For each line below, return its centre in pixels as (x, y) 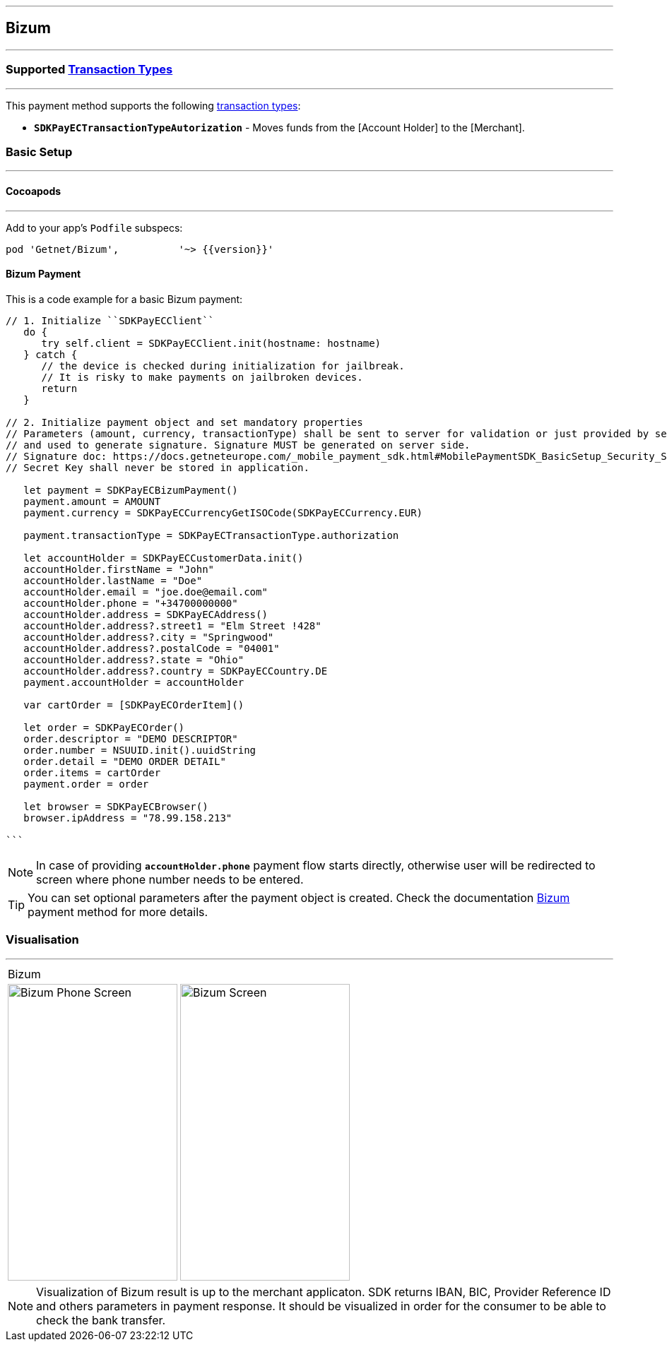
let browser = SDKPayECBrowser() (116, 806)
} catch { (51, 354)
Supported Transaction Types (89, 70)
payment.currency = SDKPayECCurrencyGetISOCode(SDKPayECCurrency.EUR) (223, 512)
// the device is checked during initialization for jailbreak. (223, 366)
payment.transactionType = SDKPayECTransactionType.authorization (211, 535)
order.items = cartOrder (92, 772)
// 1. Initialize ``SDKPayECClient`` (110, 320)
